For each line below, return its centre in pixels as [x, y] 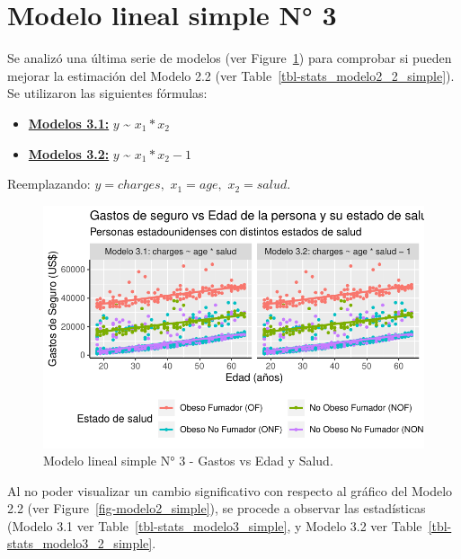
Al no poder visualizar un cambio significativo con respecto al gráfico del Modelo [230, 490]
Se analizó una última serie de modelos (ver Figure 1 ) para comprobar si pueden [230, 58]
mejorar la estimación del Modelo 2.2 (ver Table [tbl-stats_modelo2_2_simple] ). [231, 75]
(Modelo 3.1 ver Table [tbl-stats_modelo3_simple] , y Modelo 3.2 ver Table [215, 525]
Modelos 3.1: [69, 123]
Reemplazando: [49, 184]
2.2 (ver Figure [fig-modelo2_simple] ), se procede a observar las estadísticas [217, 508]
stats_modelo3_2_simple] [80, 543]
